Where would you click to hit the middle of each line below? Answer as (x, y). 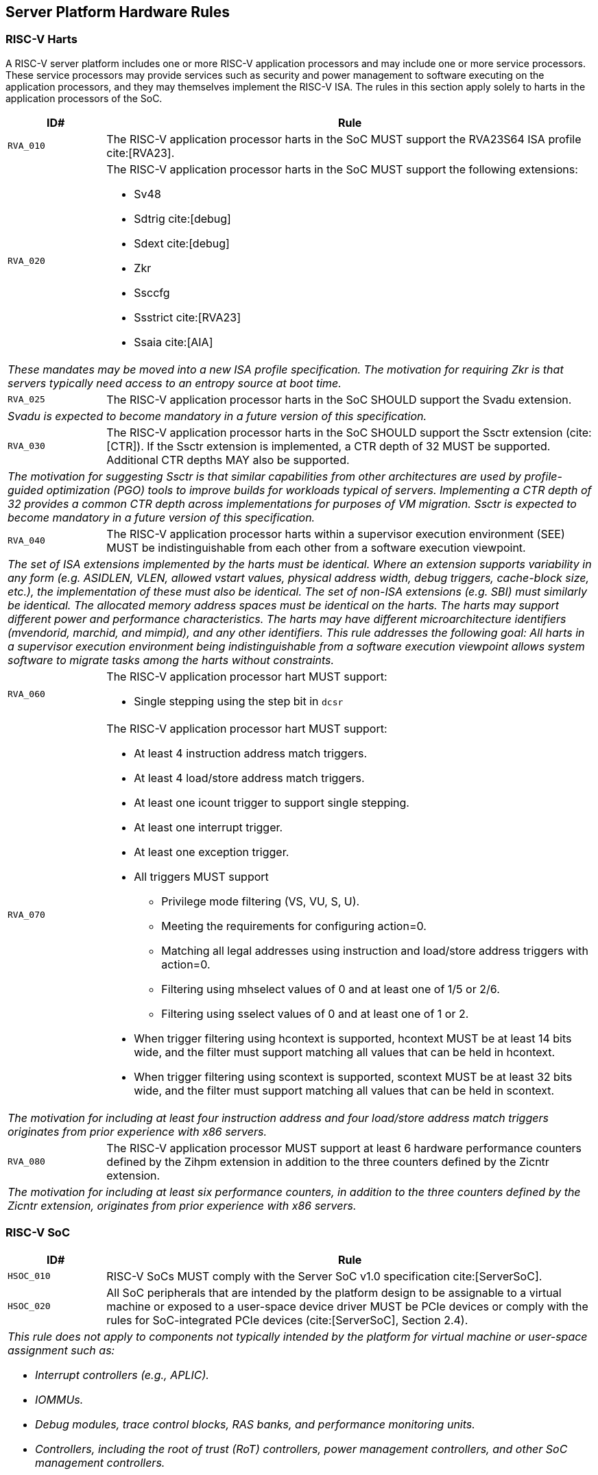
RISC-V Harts (41, 39)
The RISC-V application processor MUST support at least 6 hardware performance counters (344, 1148)
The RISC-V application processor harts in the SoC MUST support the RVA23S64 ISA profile (344, 139)
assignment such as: (61, 1350)
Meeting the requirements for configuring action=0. (294, 926)
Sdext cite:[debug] (182, 243)
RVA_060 (26, 694)
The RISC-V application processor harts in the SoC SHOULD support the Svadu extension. (339, 399)
